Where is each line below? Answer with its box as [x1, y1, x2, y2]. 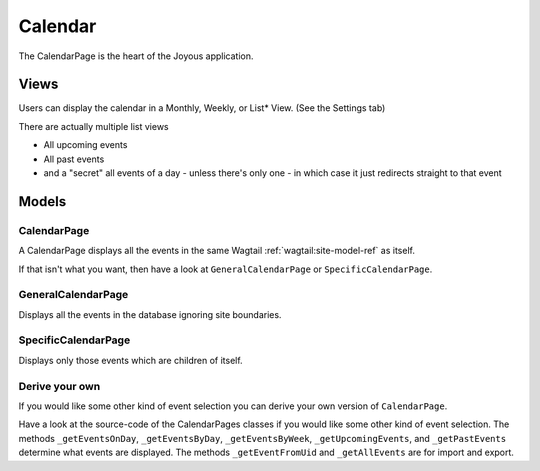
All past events [43, 153, 105, 165]
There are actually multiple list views [18, 120, 169, 132]
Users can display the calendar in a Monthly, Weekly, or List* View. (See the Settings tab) [18, 102, 386, 114]
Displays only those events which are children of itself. [18, 354, 244, 366]
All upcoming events [43, 139, 128, 151]
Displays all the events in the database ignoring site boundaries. [18, 308, 282, 320]
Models [18, 193, 67, 210]
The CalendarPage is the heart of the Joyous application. [18, 50, 254, 62]
